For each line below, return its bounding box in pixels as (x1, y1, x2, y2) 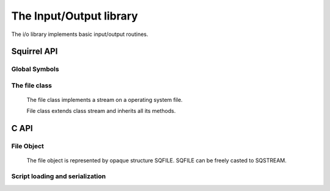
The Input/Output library (11, 9, 138, 23)
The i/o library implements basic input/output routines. (11, 31, 148, 38)
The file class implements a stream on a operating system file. (26, 96, 183, 104)
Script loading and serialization (11, 172, 106, 181)
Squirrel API (11, 46, 58, 57)
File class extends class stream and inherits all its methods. (26, 107, 176, 115)
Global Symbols (11, 65, 59, 73)
